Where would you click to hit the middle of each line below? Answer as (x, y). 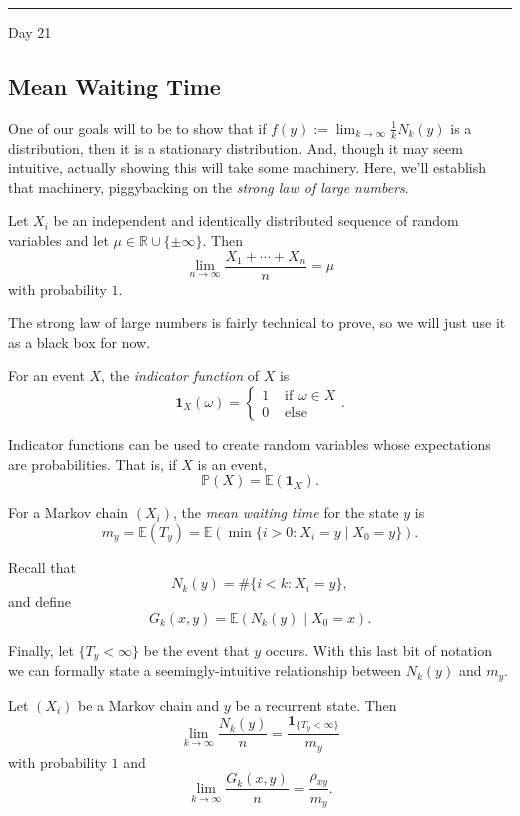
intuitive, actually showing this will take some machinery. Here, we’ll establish (247, 167)
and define (40, 601)
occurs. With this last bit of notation (378, 650)
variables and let (58, 240)
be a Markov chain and (148, 704)
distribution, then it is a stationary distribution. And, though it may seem (235, 147)
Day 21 (30, 32)
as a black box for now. (79, 341)
